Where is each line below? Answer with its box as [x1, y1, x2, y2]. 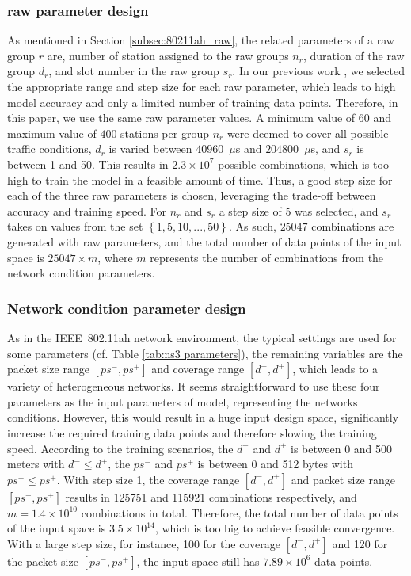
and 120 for [332, 535, 388, 551]
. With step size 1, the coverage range [56, 471, 240, 487]
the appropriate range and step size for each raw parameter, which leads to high [7, 78, 396, 94]
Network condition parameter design [7, 298, 246, 318]
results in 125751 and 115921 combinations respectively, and [65, 488, 357, 505]
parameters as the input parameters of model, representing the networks [7, 393, 358, 410]
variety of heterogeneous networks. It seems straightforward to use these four [7, 378, 380, 395]
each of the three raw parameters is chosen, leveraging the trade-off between [7, 187, 376, 204]
